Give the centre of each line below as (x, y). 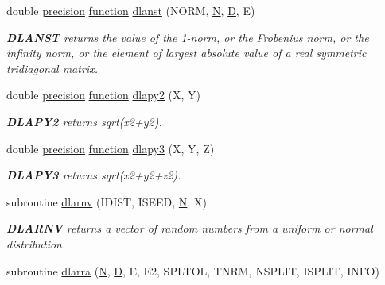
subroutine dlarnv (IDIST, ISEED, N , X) (107, 201)
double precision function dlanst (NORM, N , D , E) (131, 10)
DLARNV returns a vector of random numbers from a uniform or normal (190, 228)
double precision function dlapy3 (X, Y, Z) (111, 148)
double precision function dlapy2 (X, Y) (104, 95)
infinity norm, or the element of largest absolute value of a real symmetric (187, 53)
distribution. (36, 243)
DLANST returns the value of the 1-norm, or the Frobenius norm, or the (188, 37)
